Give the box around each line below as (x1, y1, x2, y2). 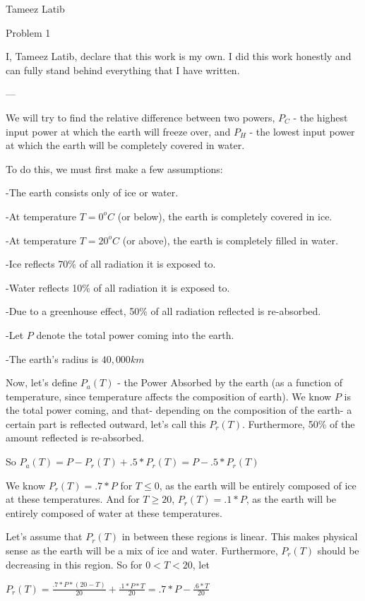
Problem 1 (6, 25, 51, 40)
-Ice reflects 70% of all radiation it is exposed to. (6, 256, 216, 271)
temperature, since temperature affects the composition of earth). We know (6, 388, 332, 403)
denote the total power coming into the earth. (36, 327, 234, 342)
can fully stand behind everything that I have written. (6, 62, 240, 77)
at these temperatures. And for (6, 492, 140, 506)
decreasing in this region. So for (6, 557, 143, 571)
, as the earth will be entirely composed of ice (159, 477, 357, 492)
